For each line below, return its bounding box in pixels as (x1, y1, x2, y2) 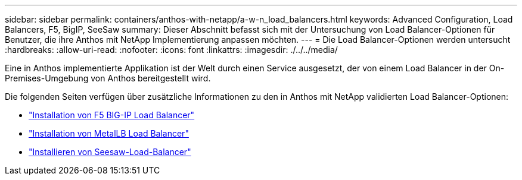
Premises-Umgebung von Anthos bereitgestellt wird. (5, 73, 211, 83)
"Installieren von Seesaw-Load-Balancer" (29, 147, 191, 157)
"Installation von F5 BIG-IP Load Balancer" (29, 110, 195, 120)
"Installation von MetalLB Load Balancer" (29, 128, 189, 138)
